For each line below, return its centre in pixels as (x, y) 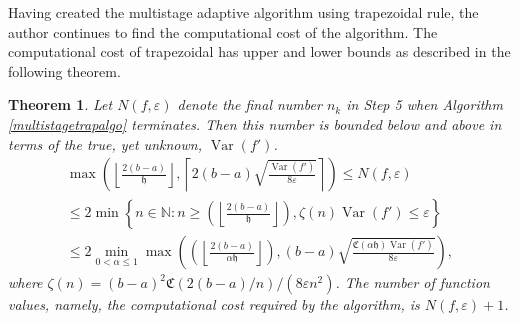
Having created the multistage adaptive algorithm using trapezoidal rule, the (243, 12)
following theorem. (64, 70)
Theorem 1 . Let (60, 104)
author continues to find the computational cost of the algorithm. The (223, 31)
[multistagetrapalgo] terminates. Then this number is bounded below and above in (255, 123)
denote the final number (249, 104)
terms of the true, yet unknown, (105, 143)
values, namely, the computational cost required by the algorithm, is (214, 304)
